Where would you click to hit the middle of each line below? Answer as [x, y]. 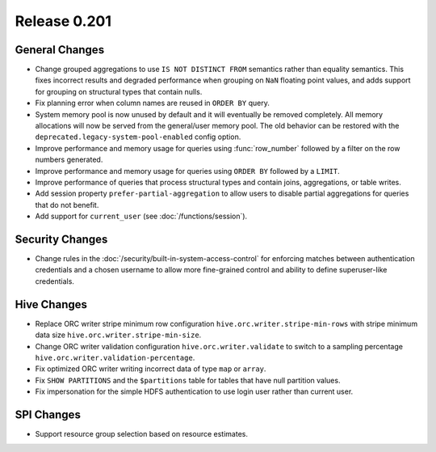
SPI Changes [48, 414]
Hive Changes [51, 304]
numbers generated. [69, 160]
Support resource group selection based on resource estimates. [141, 433]
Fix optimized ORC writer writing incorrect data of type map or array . [151, 369]
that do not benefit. [67, 205]
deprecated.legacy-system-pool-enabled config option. [138, 137]
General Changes [60, 50]
